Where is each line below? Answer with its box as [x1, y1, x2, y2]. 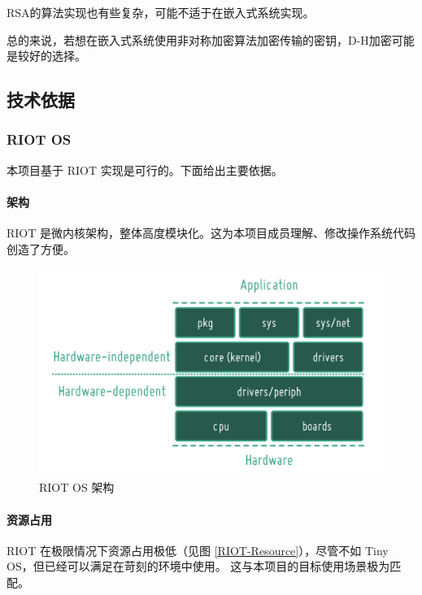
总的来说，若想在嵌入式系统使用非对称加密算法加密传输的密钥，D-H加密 [7, 31, 392, 48]
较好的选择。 [17, 47, 86, 64]
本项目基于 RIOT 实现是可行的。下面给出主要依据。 [7, 161, 283, 178]
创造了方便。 [7, 240, 75, 257]
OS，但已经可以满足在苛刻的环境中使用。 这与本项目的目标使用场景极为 [7, 558, 390, 575]
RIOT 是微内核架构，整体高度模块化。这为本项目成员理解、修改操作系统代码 [7, 224, 416, 241]
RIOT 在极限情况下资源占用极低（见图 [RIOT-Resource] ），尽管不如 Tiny [7, 541, 389, 558]
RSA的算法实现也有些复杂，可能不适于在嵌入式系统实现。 [7, 4, 315, 20]
